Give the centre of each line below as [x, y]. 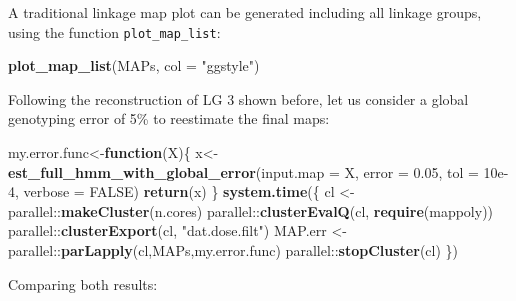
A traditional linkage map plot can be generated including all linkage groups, [245, 12]
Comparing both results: [83, 283]
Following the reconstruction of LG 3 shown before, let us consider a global [238, 98]
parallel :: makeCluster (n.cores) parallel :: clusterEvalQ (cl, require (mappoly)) [251, 210]
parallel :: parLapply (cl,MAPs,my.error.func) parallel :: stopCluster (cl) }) [233, 250]
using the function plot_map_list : [114, 31]
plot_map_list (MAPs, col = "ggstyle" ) [134, 65]
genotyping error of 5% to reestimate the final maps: [169, 118]
